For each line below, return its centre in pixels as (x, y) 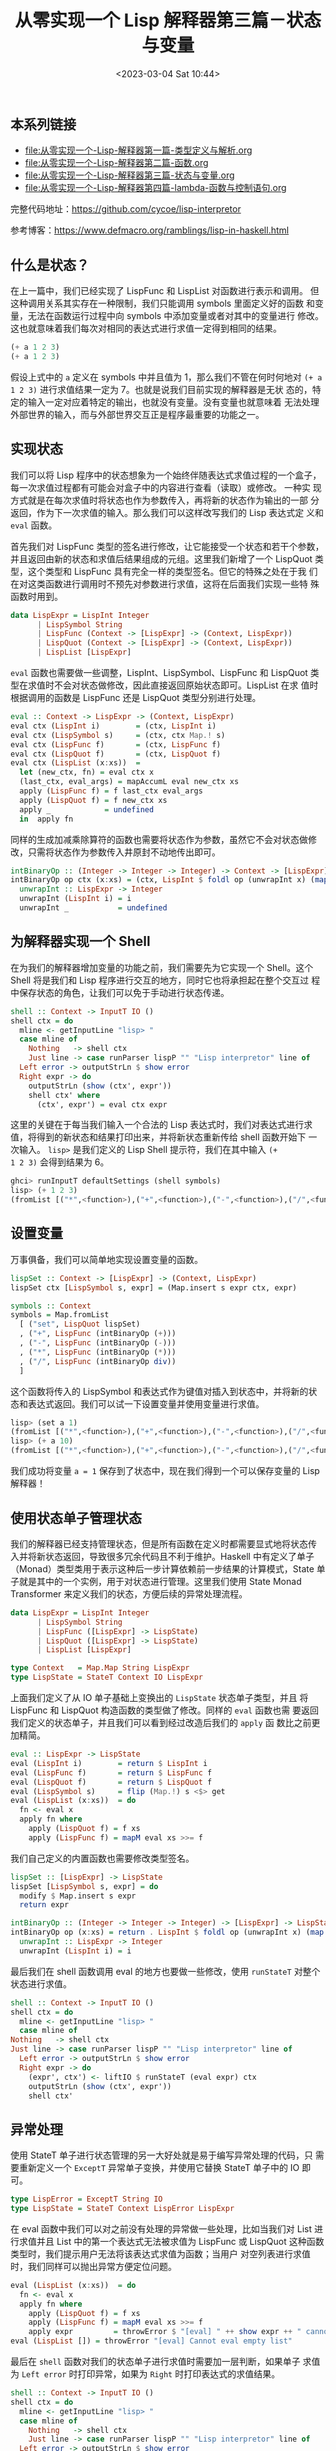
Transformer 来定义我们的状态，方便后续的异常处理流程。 (129, 1593)
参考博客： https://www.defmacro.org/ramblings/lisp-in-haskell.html (150, 230)
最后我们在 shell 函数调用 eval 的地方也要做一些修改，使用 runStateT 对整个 (165, 1971)
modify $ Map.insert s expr (78, 1896)
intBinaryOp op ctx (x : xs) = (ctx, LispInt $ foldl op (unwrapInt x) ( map (169, 880)
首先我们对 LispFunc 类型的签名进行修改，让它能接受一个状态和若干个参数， (167, 546)
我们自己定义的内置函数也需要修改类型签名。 (102, 1858)
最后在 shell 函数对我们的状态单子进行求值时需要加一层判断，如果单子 (155, 2362)
